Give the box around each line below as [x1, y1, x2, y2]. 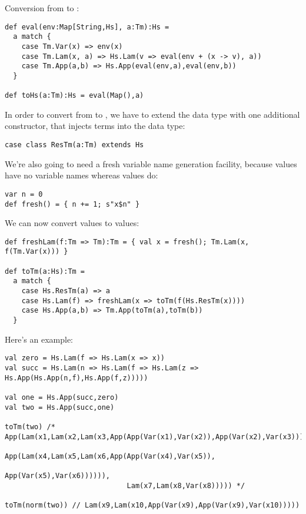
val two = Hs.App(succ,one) [5, 403, 115, 412]
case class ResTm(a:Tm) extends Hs [5, 141, 144, 150]
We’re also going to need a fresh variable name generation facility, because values [5, 157, 297, 170]
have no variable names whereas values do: [5, 169, 158, 181]
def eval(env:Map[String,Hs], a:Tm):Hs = [5, 22, 169, 31]
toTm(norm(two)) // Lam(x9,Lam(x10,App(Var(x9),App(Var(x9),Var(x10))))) [5, 501, 300, 510]
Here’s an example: [5, 333, 73, 345]
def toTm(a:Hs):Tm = [5, 267, 85, 276]
